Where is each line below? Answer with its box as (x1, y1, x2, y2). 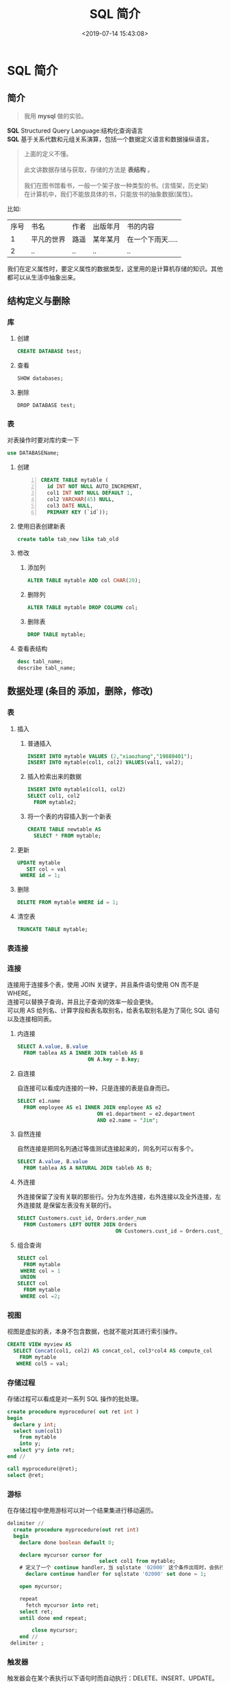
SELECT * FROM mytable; (33, 832, 101, 839)
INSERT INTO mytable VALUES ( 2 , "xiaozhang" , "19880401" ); (27, 753, 194, 759)
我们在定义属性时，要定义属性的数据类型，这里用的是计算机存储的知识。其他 (7, 264, 223, 273)
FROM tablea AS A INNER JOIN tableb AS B (23, 1050, 144, 1057)
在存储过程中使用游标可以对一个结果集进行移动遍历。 (7, 1507, 157, 1515)
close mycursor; (31, 1627, 78, 1634)
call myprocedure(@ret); (7, 1465, 78, 1472)
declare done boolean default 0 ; (19, 1539, 115, 1546)
